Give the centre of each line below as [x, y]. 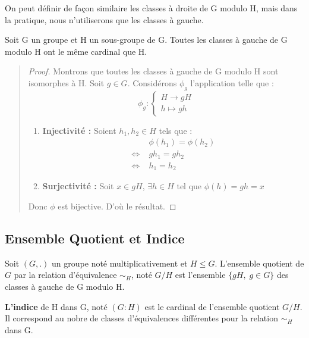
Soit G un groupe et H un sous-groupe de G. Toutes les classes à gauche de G [146, 40]
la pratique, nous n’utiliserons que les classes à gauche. [104, 19]
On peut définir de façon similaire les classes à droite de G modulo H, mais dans [151, 8]
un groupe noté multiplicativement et [120, 263]
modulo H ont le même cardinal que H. [76, 51]
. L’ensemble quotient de [259, 263]
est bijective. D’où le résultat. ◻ [117, 206]
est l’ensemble [200, 275]
